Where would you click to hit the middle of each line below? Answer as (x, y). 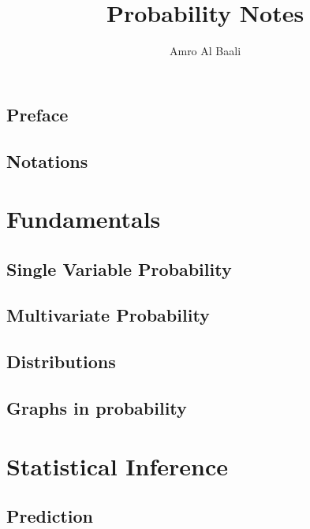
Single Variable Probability (119, 268)
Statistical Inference (117, 466)
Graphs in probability (97, 408)
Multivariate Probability (108, 315)
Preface (37, 114)
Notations (47, 160)
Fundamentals (84, 219)
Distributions (61, 361)
